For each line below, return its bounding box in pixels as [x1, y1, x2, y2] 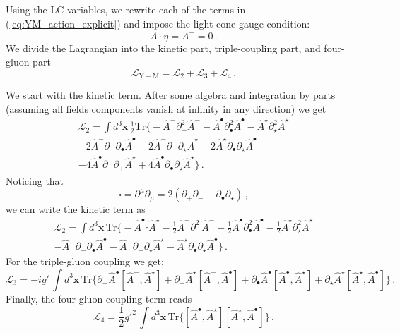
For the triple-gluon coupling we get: [6, 254, 164, 269]
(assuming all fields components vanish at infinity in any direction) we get [6, 101, 327, 116]
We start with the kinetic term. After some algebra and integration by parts [6, 87, 336, 102]
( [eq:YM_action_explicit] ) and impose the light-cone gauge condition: [6, 16, 310, 30]
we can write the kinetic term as [6, 202, 146, 217]
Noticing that [6, 173, 64, 188]
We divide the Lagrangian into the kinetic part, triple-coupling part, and [6, 40, 321, 55]
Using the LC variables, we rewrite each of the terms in [6, 2, 246, 16]
